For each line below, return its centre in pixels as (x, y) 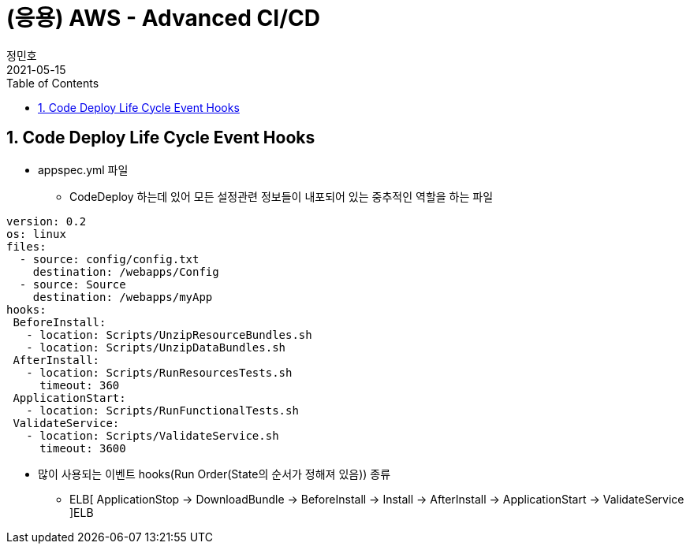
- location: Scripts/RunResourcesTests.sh (159, 372)
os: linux (36, 234)
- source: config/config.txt (109, 259)
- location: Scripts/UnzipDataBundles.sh (156, 347)
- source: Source (73, 284)
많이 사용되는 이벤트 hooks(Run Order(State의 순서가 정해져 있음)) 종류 (214, 474)
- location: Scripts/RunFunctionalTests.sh (162, 410)
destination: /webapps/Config (126, 271)
